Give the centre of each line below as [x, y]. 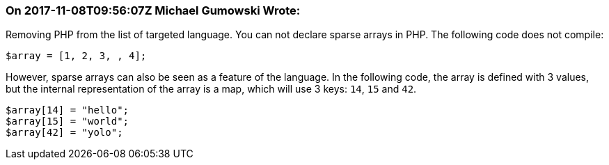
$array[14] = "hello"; [68, 110]
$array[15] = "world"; [68, 121]
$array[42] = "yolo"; [64, 133]
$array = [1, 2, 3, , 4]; [76, 56]
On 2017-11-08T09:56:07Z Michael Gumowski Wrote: [153, 10]
